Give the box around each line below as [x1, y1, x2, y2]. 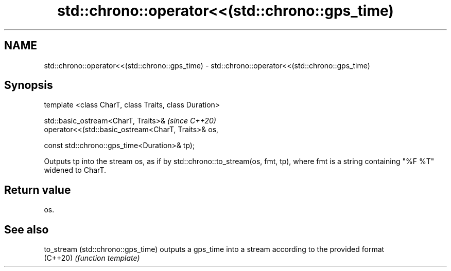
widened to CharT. [44, 166, 107, 175]
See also [4, 223, 49, 236]
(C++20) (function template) [44, 254, 140, 263]
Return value [4, 183, 71, 196]
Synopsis [4, 79, 53, 92]
